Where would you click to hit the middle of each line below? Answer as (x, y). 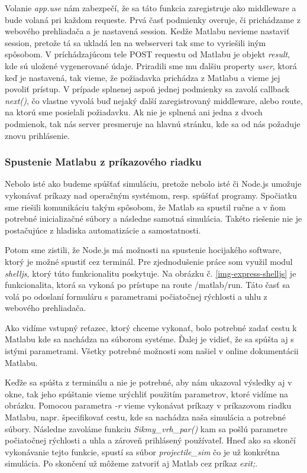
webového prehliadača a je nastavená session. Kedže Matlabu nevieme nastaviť (147, 31)
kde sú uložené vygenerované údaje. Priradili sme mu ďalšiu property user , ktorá (151, 65)
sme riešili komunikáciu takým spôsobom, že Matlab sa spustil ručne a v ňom (146, 207)
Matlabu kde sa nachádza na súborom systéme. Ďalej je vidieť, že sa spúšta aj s (149, 339)
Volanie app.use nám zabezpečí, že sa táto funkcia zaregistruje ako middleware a (151, 8)
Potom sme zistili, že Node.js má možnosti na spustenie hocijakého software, (143, 250)
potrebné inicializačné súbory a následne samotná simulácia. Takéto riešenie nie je (153, 218)
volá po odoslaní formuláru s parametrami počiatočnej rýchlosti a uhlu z (136, 296)
